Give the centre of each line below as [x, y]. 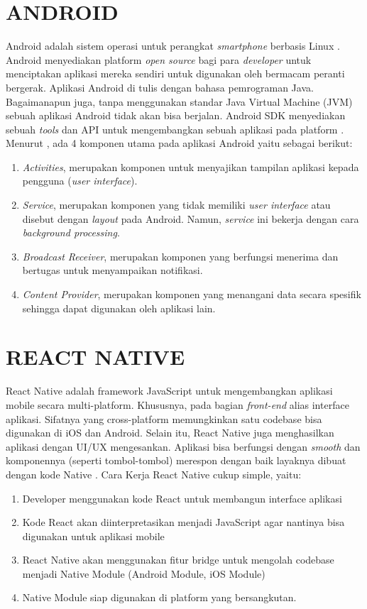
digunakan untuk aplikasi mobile [93, 536]
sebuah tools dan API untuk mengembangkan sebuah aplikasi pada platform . [175, 129]
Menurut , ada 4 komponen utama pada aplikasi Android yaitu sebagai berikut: [179, 143]
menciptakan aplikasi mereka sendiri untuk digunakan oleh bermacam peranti [175, 73]
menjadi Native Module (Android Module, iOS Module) [144, 573]
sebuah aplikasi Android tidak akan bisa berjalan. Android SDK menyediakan [176, 115]
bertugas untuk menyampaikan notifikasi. [113, 270]
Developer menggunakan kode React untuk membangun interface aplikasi [182, 498]
